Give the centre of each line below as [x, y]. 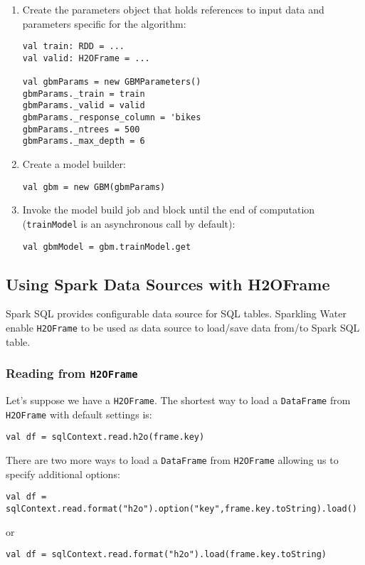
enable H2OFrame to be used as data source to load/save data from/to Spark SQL [183, 328]
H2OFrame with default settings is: [79, 414]
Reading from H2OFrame [72, 373]
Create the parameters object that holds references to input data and [173, 9]
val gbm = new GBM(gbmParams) [94, 187]
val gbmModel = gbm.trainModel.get [107, 247]
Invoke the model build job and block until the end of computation [169, 210]
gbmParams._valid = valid [84, 106]
